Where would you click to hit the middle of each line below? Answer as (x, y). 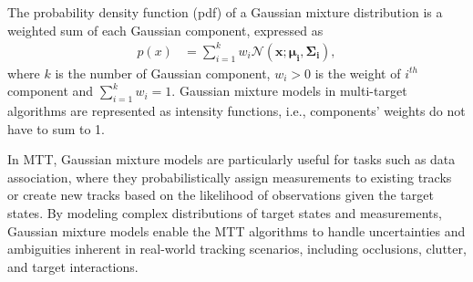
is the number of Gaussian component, (163, 73)
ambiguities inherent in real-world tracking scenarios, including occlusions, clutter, (237, 249)
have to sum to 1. (57, 128)
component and (51, 91)
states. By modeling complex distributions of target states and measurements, (225, 213)
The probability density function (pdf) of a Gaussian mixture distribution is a (225, 12)
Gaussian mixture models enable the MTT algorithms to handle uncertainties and (236, 230)
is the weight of (358, 73)
